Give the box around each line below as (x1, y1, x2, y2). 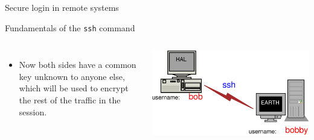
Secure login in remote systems (5, 1, 119, 13)
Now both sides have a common (19, 58, 136, 71)
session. (19, 105, 47, 118)
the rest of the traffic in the (19, 94, 121, 106)
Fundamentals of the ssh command (5, 21, 135, 34)
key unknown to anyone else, (19, 70, 125, 82)
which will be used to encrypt (19, 82, 129, 94)
